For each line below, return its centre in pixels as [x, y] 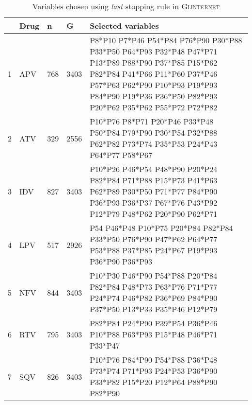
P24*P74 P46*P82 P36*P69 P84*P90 [154, 298]
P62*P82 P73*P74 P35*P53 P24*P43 [154, 144]
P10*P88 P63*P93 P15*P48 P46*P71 [154, 334]
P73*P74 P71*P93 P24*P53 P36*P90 [154, 371]
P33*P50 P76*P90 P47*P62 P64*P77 [154, 239]
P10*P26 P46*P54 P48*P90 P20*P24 [154, 169]
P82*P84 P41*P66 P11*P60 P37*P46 [154, 74]
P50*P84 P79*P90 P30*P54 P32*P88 [154, 132]
